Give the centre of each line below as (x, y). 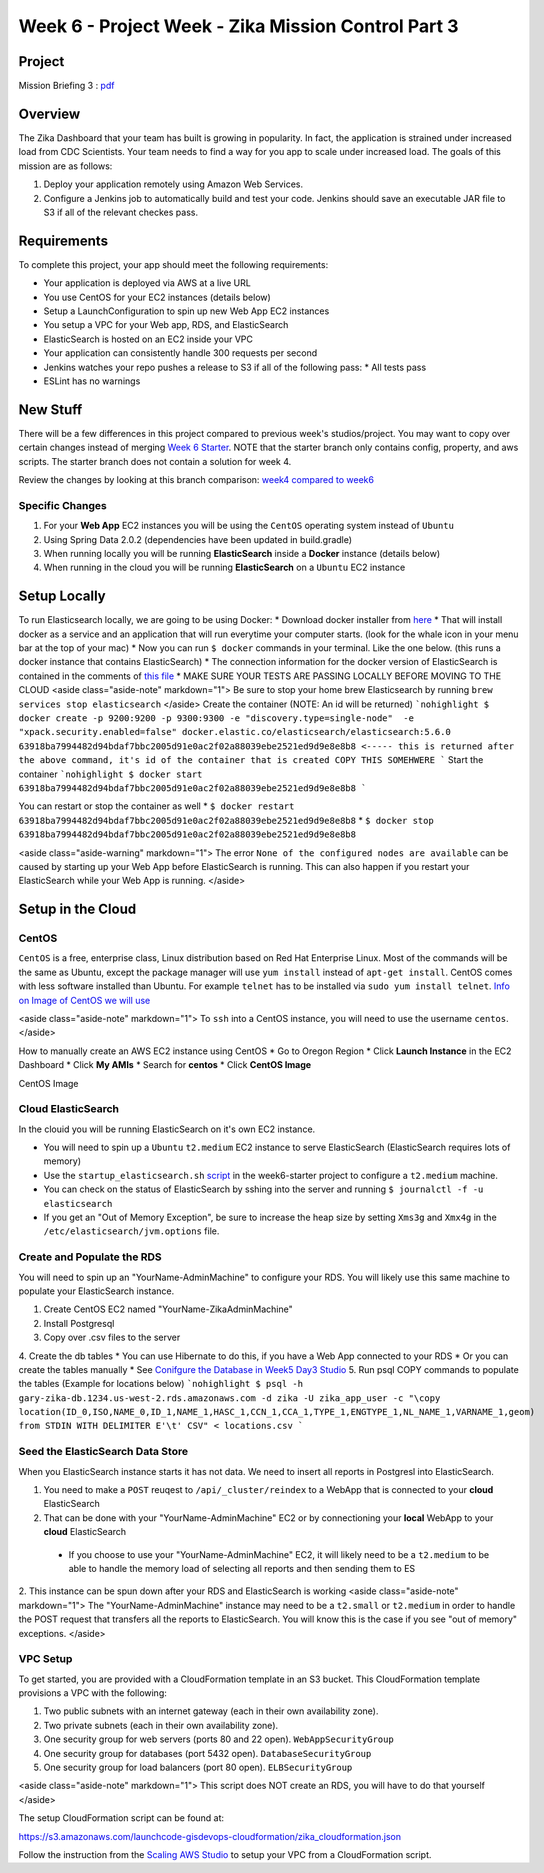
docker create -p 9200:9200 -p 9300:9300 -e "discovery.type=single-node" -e (216, 718)
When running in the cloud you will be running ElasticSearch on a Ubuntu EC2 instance (224, 567)
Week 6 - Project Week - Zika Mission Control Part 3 (238, 26)
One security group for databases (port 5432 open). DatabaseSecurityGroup (207, 1753)
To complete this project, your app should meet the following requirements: (173, 264)
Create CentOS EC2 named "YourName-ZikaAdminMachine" (168, 1309)
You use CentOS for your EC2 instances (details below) (157, 297)
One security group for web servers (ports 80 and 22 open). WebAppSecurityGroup (218, 1739)
